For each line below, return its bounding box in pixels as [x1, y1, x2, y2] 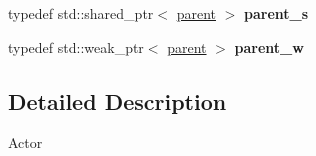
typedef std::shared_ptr [8, 3, 154, 23]
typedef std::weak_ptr [8, 36, 144, 57]
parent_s [243, 3, 309, 23]
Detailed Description [8, 85, 227, 116]
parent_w [234, 36, 304, 57]
